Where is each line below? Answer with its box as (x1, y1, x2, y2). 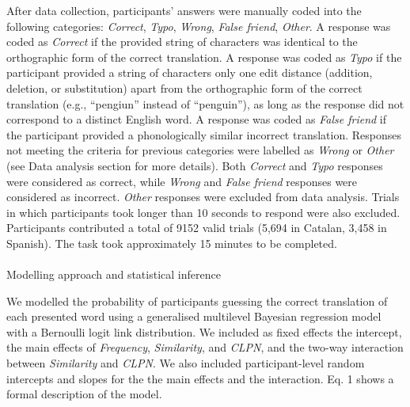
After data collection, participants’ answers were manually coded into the (6, 2, 362, 18)
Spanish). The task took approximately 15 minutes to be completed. (6, 234, 337, 251)
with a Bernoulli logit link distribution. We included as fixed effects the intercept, (6, 323, 402, 340)
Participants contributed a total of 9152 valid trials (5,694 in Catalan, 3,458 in (6, 219, 387, 236)
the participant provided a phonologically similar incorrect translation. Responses (6, 126, 402, 143)
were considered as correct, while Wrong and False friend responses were (6, 173, 358, 189)
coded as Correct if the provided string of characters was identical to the (6, 33, 358, 50)
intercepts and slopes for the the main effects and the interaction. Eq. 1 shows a (6, 370, 394, 386)
